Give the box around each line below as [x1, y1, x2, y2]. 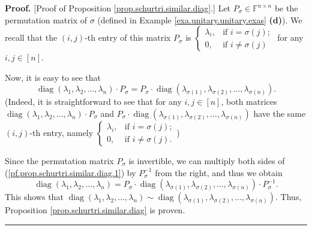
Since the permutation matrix [5, 154, 114, 167]
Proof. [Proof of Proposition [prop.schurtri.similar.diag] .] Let [5, 2, 231, 14]
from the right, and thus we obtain [155, 166, 283, 178]
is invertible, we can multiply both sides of [128, 154, 285, 167]
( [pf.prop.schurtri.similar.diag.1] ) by [5, 166, 136, 178]
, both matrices [221, 95, 277, 108]
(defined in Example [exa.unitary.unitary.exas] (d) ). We [97, 13, 302, 26]
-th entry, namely [29, 126, 94, 138]
